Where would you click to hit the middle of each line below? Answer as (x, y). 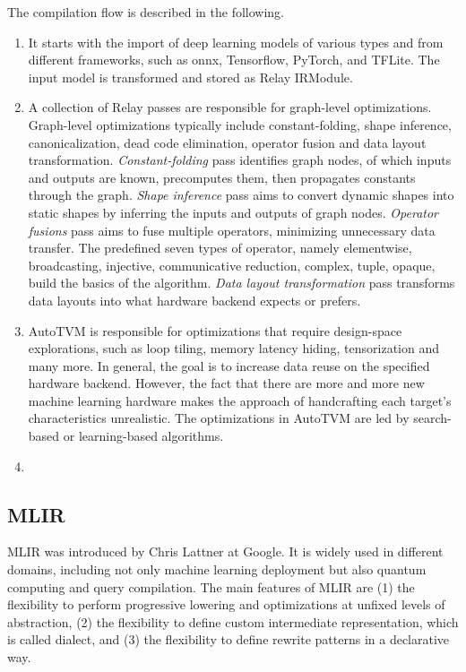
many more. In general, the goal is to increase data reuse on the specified (229, 365)
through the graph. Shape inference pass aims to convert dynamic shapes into (241, 195)
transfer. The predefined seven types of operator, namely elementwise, (220, 248)
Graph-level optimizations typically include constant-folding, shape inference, (240, 124)
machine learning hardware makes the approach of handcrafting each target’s (240, 400)
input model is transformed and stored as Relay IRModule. (190, 77)
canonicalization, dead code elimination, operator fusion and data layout (227, 142)
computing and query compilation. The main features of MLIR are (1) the (211, 586)
